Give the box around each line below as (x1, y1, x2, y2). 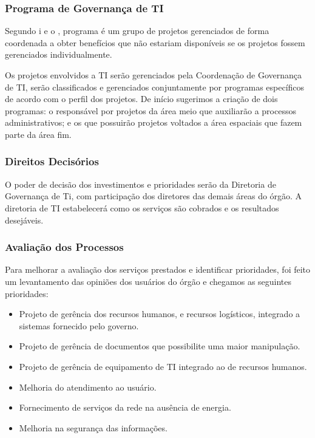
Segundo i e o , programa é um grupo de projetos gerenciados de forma (5, 24, 269, 37)
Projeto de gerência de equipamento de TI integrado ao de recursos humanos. (19, 360, 307, 372)
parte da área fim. (5, 128, 72, 140)
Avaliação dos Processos (5, 239, 124, 255)
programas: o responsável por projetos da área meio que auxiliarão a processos (5, 104, 296, 117)
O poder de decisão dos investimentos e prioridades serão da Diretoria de (5, 177, 276, 190)
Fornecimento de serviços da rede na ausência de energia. (19, 401, 231, 414)
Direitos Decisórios (5, 154, 99, 169)
